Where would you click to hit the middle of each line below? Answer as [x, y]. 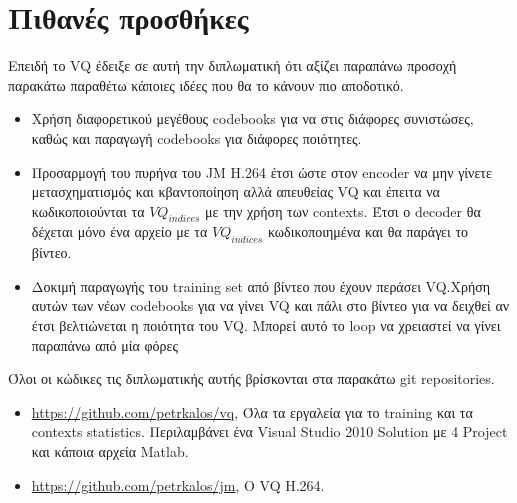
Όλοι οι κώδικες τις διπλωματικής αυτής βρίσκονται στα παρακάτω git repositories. [251, 378]
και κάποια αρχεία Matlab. [110, 451]
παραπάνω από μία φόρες [104, 344]
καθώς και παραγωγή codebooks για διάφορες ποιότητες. [196, 137]
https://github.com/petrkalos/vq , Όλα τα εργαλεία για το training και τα [252, 411]
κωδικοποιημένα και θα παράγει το [368, 231]
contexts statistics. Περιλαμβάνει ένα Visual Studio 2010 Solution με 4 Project [269, 431]
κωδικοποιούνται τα [88, 210]
